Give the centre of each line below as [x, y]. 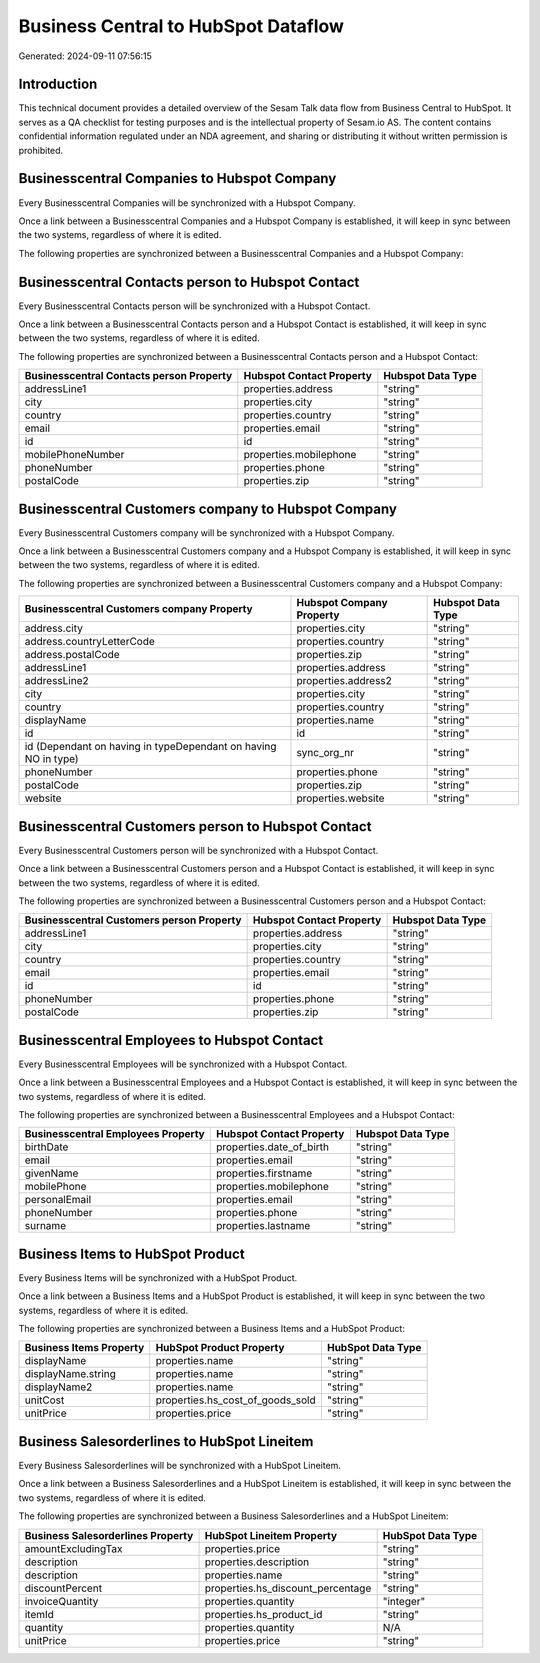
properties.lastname [263, 1226]
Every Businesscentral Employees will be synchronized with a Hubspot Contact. [183, 1064]
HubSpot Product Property [220, 1348]
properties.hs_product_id [263, 1614]
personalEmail [58, 1200]
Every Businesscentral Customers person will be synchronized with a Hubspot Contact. [198, 850]
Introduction [58, 84]
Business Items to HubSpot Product [131, 1253]
